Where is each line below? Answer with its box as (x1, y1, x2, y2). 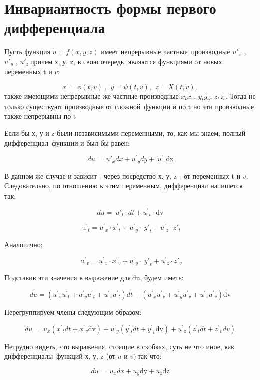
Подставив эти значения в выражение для (4, 272, 131, 283)
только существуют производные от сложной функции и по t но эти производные (4, 101, 254, 111)
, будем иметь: (140, 272, 184, 283)
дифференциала (4, 17, 105, 38)
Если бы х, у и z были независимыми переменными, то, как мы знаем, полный (4, 127, 246, 138)
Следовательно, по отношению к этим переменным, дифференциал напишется (4, 180, 243, 191)
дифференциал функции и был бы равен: (4, 137, 130, 148)
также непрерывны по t (4, 111, 76, 121)
